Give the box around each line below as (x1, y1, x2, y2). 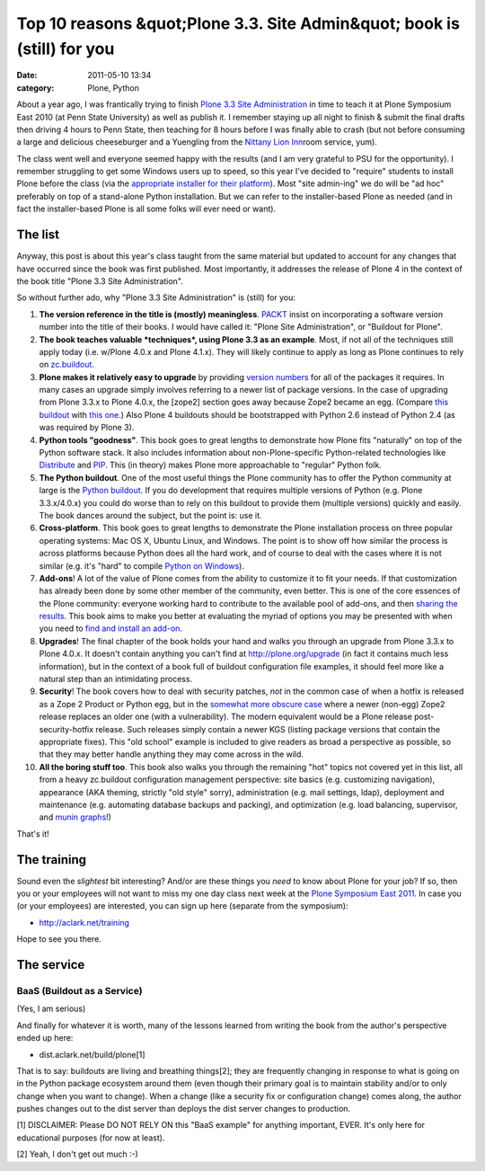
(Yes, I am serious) (16, 1003, 86, 1015)
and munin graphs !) (39, 812, 112, 822)
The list (16, 227, 60, 243)
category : (16, 82, 55, 93)
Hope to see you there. (16, 934, 102, 945)
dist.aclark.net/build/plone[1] (39, 1049, 145, 1060)
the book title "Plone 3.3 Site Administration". (16, 275, 183, 287)
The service (16, 957, 85, 972)
